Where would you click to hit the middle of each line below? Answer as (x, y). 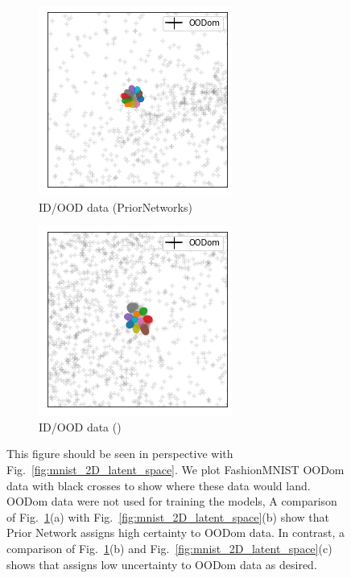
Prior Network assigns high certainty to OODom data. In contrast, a (176, 533)
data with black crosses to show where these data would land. (159, 485)
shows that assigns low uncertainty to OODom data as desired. (162, 564)
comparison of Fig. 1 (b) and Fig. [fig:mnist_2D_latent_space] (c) (169, 548)
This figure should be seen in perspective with (120, 454)
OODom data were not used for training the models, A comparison (172, 501)
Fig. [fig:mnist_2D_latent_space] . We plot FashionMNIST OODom (175, 469)
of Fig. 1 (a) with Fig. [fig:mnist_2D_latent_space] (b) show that (168, 516)
